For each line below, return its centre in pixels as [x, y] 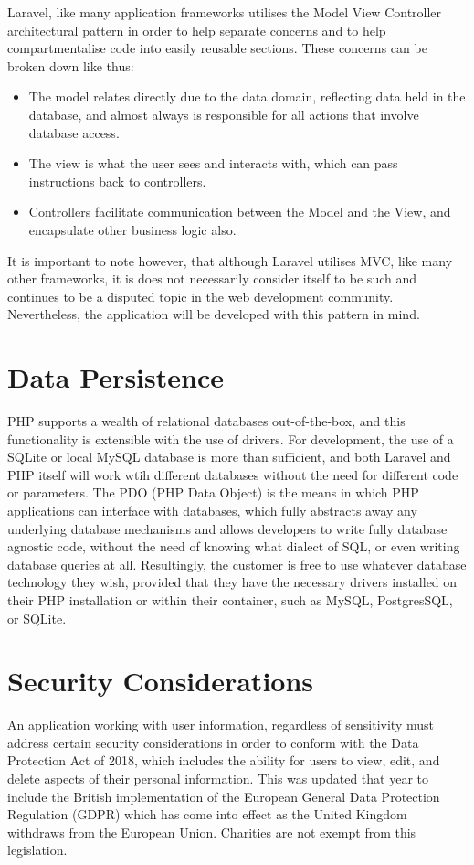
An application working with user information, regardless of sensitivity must [221, 725]
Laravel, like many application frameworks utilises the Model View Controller [225, 12]
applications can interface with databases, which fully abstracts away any [212, 510]
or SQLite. [37, 618]
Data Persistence [116, 377]
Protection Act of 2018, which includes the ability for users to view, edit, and [224, 760]
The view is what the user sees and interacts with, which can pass [213, 163]
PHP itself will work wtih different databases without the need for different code [233, 474]
